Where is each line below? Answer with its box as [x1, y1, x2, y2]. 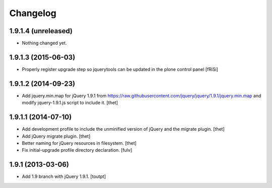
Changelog [9, 8, 56, 19]
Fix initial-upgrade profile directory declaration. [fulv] [22, 147, 132, 153]
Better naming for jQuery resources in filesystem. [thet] [22, 140, 137, 146]
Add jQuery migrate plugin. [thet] [22, 133, 91, 139]
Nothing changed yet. [22, 40, 67, 46]
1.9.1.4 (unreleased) [9, 27, 73, 35]
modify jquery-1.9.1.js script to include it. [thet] [22, 100, 118, 106]
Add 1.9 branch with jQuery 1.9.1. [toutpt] [22, 173, 106, 179]
